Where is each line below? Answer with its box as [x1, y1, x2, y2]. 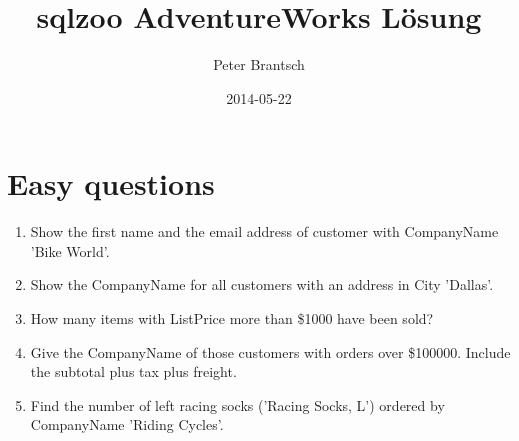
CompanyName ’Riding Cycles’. [30, 414, 224, 435]
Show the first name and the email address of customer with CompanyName [30, 221, 499, 242]
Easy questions [7, 163, 215, 204]
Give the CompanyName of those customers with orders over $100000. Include [30, 341, 511, 362]
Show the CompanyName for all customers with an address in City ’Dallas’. [30, 274, 494, 295]
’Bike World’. [30, 240, 110, 261]
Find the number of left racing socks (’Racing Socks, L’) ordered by [30, 394, 445, 415]
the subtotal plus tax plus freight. [30, 361, 237, 382]
